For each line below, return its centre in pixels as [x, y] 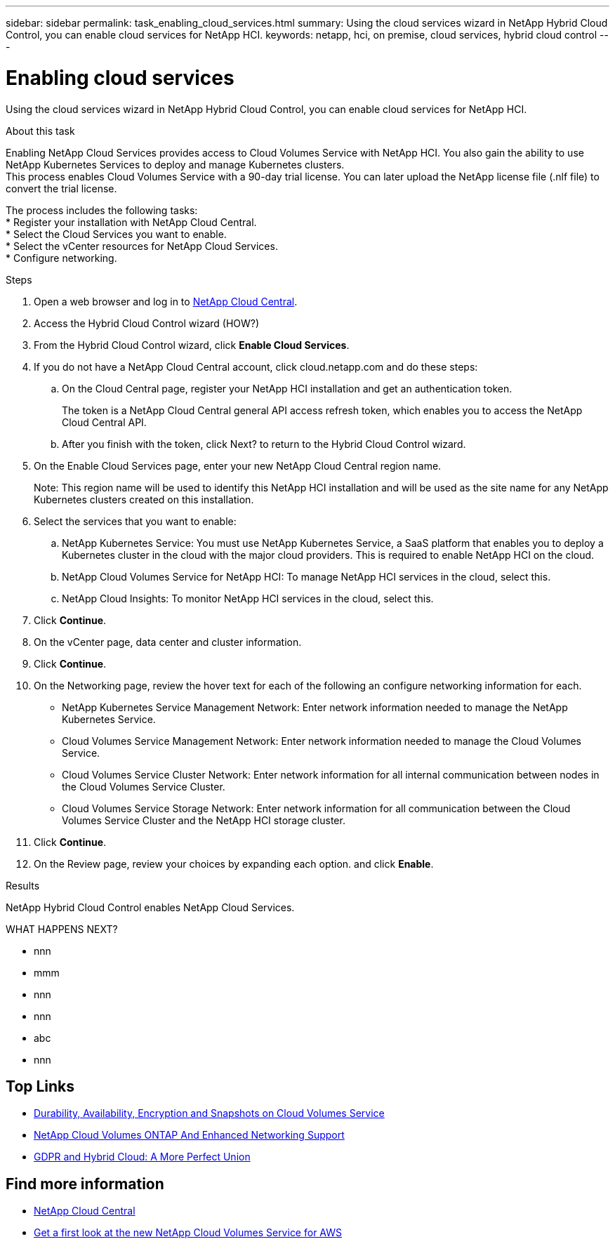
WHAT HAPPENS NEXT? [62, 929]
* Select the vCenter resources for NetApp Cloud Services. [142, 246]
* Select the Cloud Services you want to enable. [116, 234]
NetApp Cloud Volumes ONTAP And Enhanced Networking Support [189, 1135]
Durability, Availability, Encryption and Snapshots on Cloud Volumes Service [209, 1113]
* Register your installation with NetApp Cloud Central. [131, 222]
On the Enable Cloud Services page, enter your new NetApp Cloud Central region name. [238, 465]
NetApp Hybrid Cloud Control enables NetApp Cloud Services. [150, 907]
